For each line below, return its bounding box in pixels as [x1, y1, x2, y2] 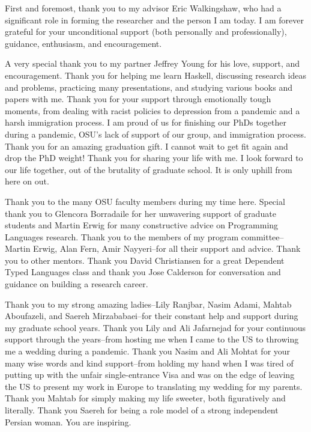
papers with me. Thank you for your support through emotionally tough [5, 93, 271, 105]
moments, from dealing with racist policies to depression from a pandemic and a [5, 104, 300, 117]
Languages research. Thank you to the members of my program [5, 230, 239, 243]
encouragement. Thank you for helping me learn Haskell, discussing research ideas [5, 68, 306, 81]
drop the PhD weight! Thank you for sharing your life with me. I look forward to [5, 151, 303, 164]
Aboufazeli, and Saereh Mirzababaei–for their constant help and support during [5, 309, 298, 322]
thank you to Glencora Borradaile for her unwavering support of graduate [5, 207, 276, 219]
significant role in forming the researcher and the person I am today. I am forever [5, 13, 304, 26]
